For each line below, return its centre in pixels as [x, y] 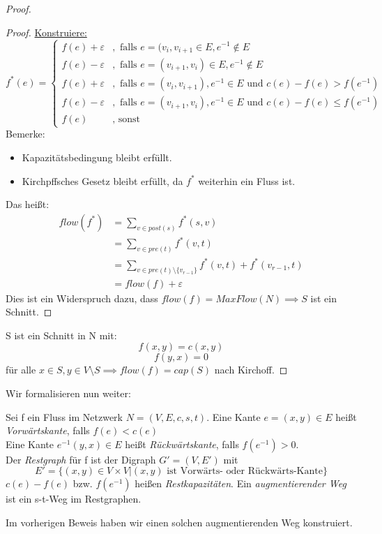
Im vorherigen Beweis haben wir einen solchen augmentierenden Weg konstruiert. [179, 522]
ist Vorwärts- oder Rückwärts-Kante [245, 472]
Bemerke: [25, 134]
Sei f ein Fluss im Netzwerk [64, 416]
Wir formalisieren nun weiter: [68, 393]
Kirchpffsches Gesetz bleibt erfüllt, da [102, 180]
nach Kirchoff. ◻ [251, 370]
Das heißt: [28, 204]
